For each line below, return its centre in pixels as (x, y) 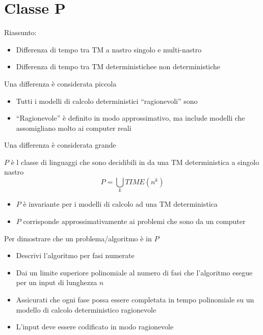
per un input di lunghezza (57, 282)
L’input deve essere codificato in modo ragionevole (95, 327)
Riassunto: (20, 32)
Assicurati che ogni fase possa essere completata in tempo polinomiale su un (135, 299)
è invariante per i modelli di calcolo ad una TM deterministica (120, 204)
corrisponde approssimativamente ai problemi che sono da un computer (134, 221)
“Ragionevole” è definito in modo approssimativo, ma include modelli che (130, 118)
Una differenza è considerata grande (60, 145)
